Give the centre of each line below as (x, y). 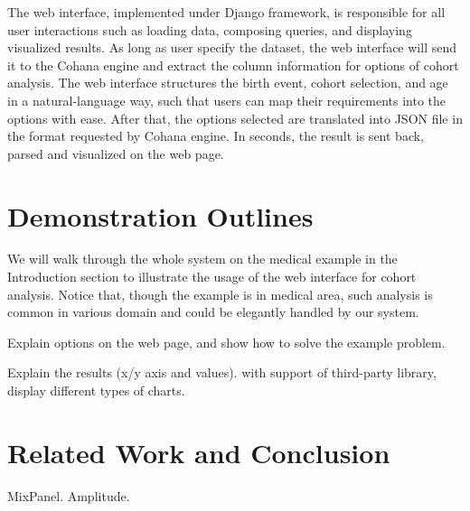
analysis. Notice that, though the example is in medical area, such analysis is (220, 294)
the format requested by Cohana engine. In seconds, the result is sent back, (216, 136)
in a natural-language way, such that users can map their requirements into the (227, 100)
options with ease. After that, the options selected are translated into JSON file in (235, 118)
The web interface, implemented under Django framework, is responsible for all (226, 12)
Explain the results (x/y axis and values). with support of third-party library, (222, 372)
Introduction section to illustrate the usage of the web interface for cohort (212, 277)
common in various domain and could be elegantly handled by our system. (213, 312)
